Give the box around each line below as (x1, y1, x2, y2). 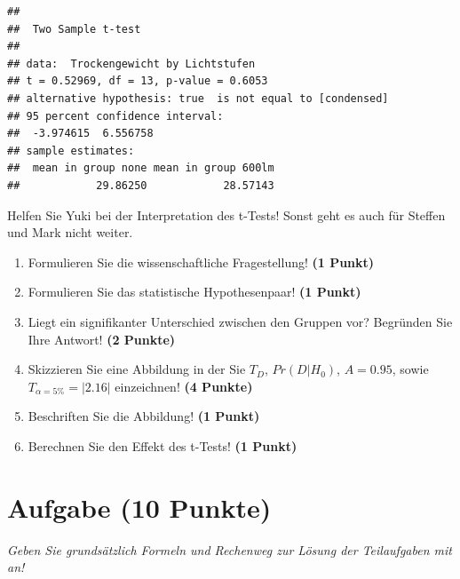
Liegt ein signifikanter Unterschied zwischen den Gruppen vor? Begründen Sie (28, 312, 453, 330)
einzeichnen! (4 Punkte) (115, 377, 253, 395)
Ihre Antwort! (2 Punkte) (28, 329, 176, 348)
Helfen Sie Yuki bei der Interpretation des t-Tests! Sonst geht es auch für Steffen (7, 205, 446, 224)
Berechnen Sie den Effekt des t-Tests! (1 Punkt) (28, 436, 297, 455)
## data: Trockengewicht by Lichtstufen (7, 57, 256, 70)
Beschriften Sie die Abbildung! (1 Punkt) (28, 407, 260, 425)
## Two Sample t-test (7, 22, 141, 36)
